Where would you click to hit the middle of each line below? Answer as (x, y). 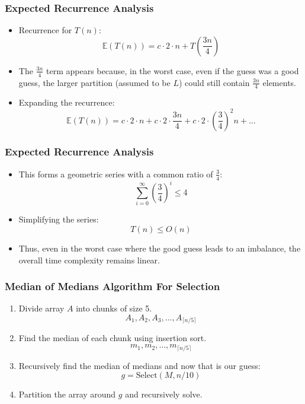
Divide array (41, 308)
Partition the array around (67, 394)
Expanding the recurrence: (67, 102)
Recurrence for (45, 30)
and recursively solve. (164, 394)
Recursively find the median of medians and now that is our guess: (139, 365)
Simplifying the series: (59, 219)
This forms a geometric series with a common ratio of (116, 174)
